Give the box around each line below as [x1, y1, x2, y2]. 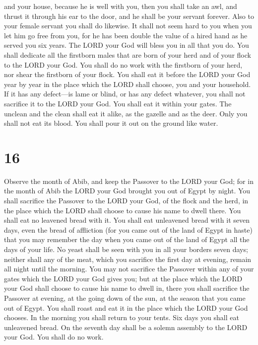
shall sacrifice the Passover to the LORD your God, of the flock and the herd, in [4, 195, 249, 206]
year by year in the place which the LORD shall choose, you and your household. [4, 79, 251, 89]
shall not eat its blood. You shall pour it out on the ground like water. [4, 118, 218, 128]
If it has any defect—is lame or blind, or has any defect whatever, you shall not [4, 88, 246, 99]
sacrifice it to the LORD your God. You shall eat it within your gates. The [4, 98, 232, 108]
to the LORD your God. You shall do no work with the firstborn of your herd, [4, 59, 243, 70]
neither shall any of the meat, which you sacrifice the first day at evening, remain [4, 254, 252, 264]
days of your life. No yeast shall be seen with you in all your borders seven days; [4, 244, 248, 254]
